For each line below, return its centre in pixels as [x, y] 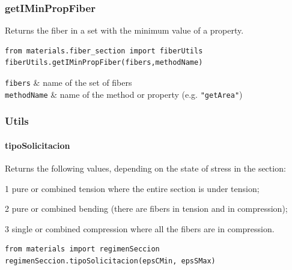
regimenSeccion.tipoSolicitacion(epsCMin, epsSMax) [110, 261]
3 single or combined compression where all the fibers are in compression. [140, 228]
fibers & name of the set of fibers [68, 82]
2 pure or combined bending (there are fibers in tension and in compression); [146, 208]
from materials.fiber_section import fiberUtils [104, 51]
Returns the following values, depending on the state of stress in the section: [145, 168]
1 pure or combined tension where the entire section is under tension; [132, 188]
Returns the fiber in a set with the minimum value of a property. [124, 30]
